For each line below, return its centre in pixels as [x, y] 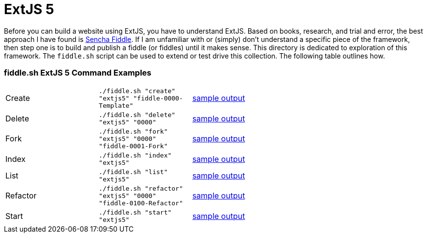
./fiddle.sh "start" [135, 212]
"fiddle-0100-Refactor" [141, 203]
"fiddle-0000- [158, 98]
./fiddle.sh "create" [137, 91]
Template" [116, 105]
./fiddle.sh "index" [135, 155]
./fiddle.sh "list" [133, 172]
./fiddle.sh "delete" [137, 115]
